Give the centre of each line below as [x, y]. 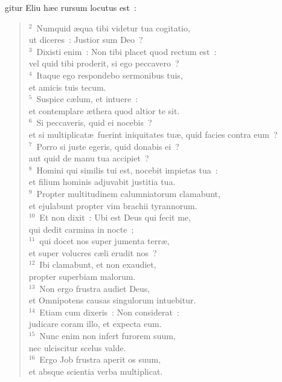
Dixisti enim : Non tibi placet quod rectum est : [127, 51]
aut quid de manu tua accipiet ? [89, 158]
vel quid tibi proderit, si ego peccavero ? [104, 63]
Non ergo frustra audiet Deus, [95, 288]
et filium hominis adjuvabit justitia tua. [102, 182]
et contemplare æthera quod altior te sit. [104, 110]
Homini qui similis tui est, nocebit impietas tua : [127, 170]
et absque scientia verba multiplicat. [96, 371]
